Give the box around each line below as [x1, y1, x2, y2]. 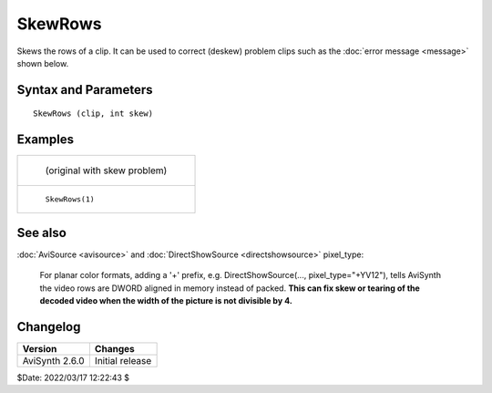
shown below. [16, 57, 69, 68]
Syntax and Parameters [16, 82, 154, 98]
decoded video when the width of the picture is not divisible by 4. [39, 295, 293, 305]
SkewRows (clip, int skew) [33, 109, 154, 119]
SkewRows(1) [45, 194, 95, 204]
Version [22, 342, 57, 355]
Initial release [94, 354, 152, 367]
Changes [94, 342, 136, 355]
